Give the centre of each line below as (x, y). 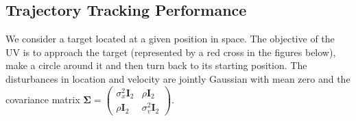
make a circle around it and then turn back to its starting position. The (156, 65)
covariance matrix (43, 99)
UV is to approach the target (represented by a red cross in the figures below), (171, 52)
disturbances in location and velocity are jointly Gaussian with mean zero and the (178, 78)
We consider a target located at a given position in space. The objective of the (170, 39)
